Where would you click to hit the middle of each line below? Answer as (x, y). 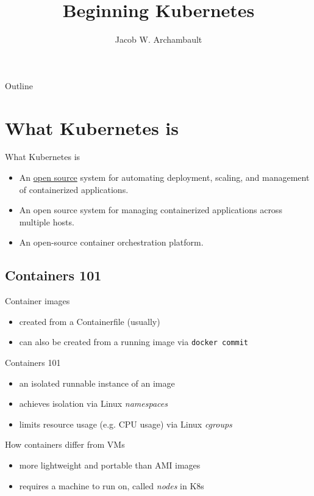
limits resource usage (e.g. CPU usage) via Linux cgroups (126, 424)
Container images (37, 301)
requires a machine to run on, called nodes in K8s (112, 485)
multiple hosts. (47, 221)
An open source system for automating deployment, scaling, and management (164, 177)
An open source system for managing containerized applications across (151, 210)
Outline (19, 85)
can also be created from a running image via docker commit (134, 342)
